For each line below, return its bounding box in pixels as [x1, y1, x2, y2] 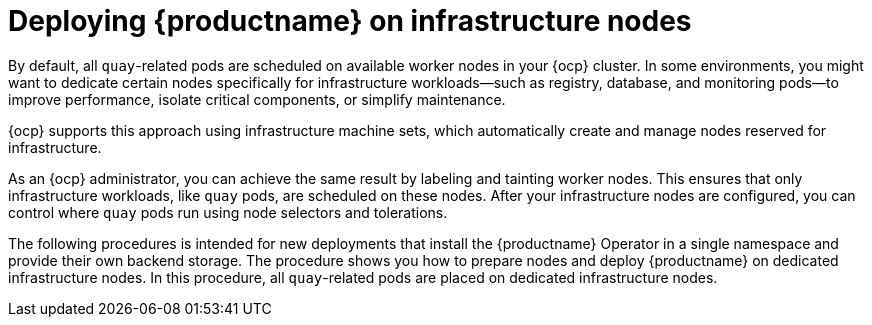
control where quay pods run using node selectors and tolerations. [8, 203, 448, 221]
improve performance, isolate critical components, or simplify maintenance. [8, 90, 506, 108]
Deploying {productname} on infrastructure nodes [8, 4, 692, 38]
